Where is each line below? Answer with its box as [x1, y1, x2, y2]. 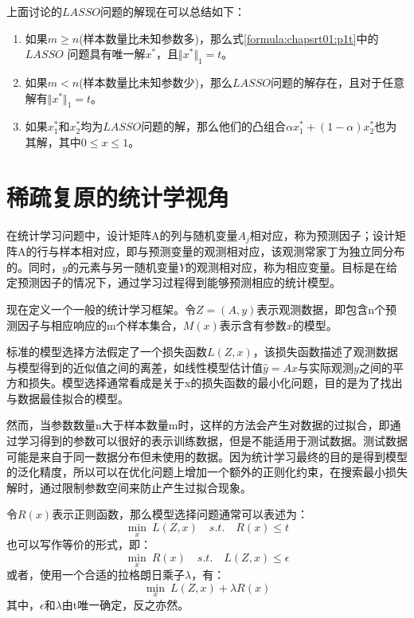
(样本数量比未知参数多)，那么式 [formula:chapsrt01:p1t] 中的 [79, 29, 379, 46]
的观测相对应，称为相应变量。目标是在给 [186, 258, 398, 275]
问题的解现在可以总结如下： [100, 3, 245, 19]
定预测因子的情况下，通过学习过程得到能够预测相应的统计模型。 [6, 274, 341, 291]
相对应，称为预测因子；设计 [249, 226, 395, 243]
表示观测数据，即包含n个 [256, 300, 386, 317]
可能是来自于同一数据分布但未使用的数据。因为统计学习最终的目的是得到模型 [6, 448, 408, 464]
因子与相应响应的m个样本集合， [17, 316, 183, 333]
